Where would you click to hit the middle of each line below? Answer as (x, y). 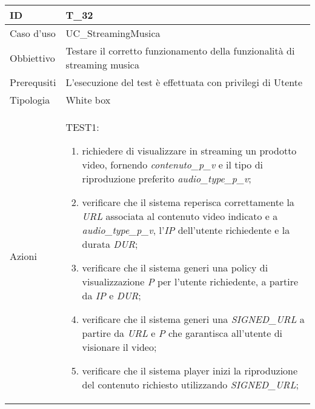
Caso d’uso (33, 33)
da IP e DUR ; (111, 295)
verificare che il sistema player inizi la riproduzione (190, 371)
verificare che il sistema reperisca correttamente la (188, 202)
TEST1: (82, 127)
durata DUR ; (110, 244)
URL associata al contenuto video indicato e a (180, 216)
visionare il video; (119, 347)
